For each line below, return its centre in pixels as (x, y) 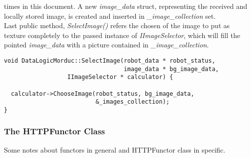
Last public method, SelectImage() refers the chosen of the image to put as (117, 25)
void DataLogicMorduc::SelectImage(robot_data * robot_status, (110, 60)
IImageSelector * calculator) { (120, 77)
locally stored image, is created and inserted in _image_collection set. (110, 16)
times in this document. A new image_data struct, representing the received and (126, 6)
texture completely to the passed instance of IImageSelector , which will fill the (122, 35)
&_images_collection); (133, 102)
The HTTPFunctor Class (55, 131)
